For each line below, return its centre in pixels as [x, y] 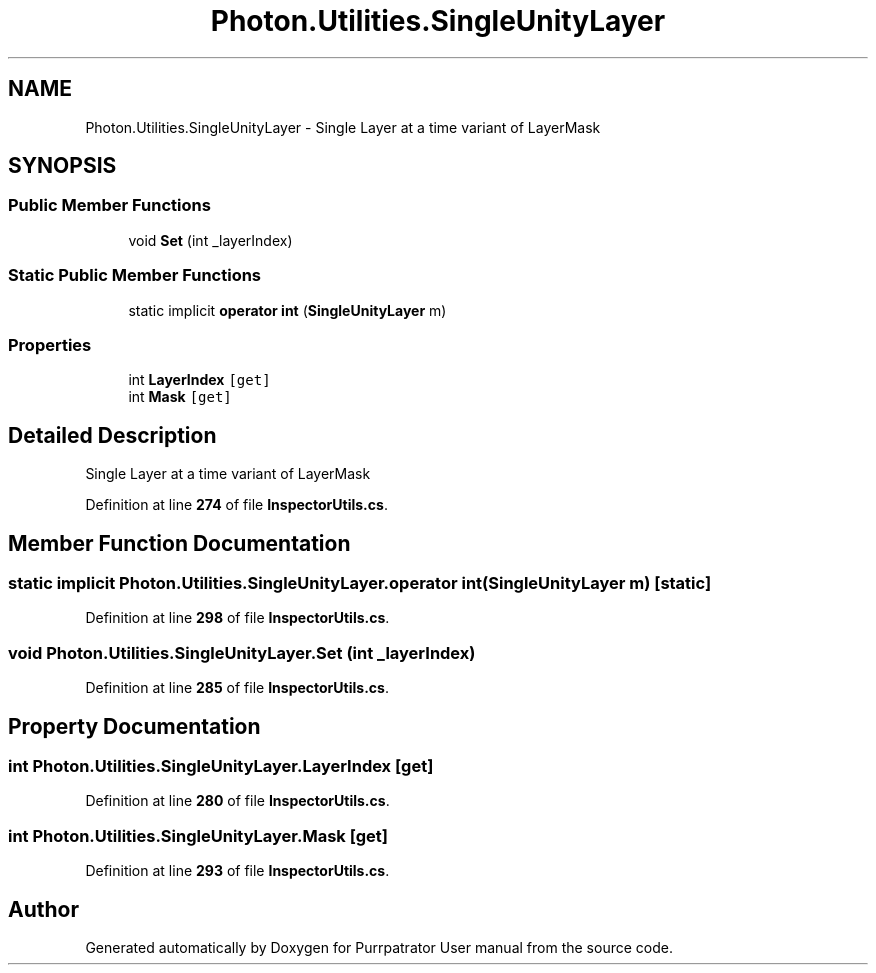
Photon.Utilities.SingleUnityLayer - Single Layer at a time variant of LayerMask [343, 127]
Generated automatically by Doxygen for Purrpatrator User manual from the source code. [379, 947]
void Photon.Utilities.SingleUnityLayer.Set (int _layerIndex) [242, 652]
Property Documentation [134, 726]
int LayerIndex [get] [199, 380]
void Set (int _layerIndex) [210, 240]
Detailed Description [112, 435]
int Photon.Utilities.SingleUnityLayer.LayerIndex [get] [221, 765]
